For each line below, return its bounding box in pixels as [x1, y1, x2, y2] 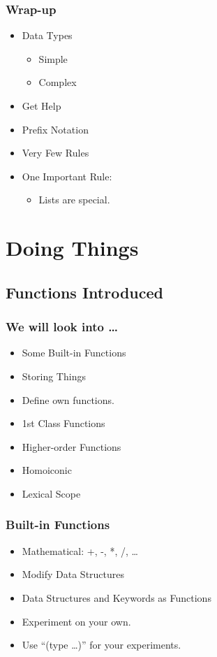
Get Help [22, 99, 61, 113]
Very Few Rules [22, 145, 89, 160]
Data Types [22, 28, 73, 43]
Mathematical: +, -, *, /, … [22, 543, 138, 558]
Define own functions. [22, 392, 114, 407]
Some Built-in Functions [22, 345, 126, 360]
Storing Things [22, 368, 86, 383]
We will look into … [6, 318, 118, 335]
